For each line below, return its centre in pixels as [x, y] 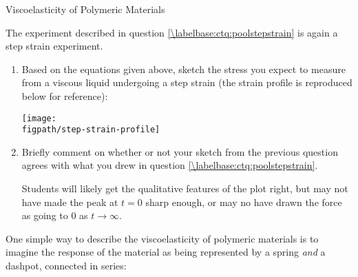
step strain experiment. [54, 46]
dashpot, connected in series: [66, 266]
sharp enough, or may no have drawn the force [244, 202]
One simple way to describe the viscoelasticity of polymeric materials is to [162, 238]
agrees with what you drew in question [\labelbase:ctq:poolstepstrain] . [170, 165]
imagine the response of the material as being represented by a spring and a [166, 252]
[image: [39, 118]
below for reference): [65, 95]
